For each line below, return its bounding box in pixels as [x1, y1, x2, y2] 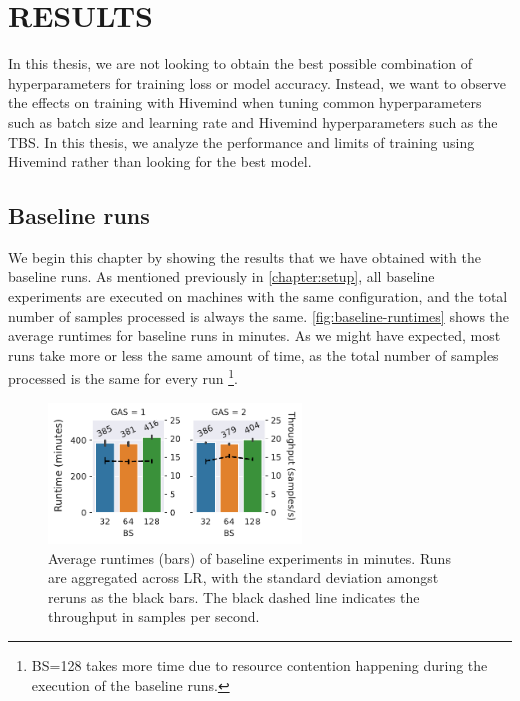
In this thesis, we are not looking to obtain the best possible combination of [8, 53, 473, 74]
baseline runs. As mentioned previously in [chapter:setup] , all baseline [8, 266, 435, 287]
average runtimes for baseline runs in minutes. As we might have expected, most [8, 325, 501, 346]
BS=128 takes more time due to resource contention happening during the [31, 655, 488, 676]
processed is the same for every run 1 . [8, 365, 238, 389]
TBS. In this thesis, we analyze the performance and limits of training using [8, 131, 475, 152]
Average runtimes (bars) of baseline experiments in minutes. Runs [48, 547, 451, 568]
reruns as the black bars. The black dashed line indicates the [48, 586, 420, 607]
